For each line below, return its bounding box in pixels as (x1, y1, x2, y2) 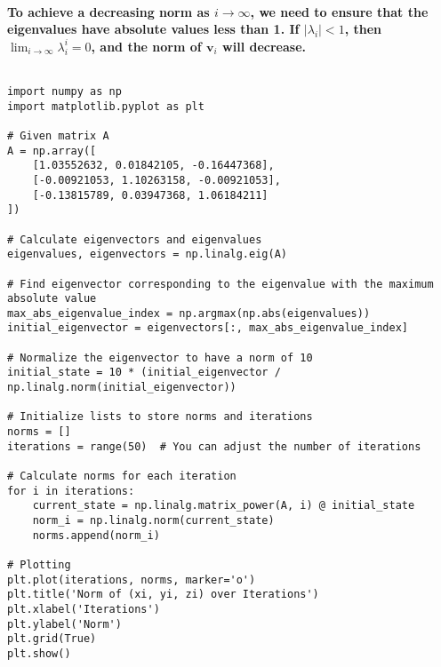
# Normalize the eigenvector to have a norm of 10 (7, 351, 313, 364)
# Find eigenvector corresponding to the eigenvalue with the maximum (7, 277, 434, 290)
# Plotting (7, 558, 71, 571)
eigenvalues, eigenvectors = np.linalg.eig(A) (7, 248, 287, 261)
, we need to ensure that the (250, 2, 429, 20)
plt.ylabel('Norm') (7, 617, 122, 631)
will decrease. (222, 36, 307, 55)
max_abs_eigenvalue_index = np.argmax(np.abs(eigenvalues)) (7, 306, 371, 320)
